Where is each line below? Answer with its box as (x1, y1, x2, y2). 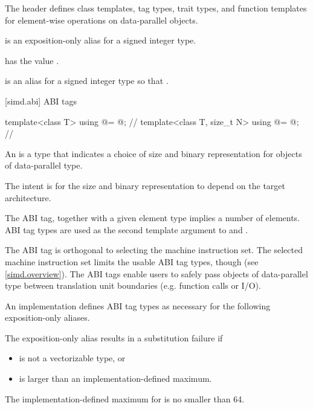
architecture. (5, 191, 51, 204)
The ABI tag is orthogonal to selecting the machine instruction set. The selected (5, 243, 303, 256)
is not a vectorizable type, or (19, 352, 126, 364)
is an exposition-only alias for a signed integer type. (5, 34, 196, 47)
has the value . (5, 54, 59, 66)
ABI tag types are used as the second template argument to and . (5, 223, 248, 236)
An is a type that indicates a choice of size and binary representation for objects (5, 147, 302, 159)
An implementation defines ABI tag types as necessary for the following (5, 299, 271, 312)
